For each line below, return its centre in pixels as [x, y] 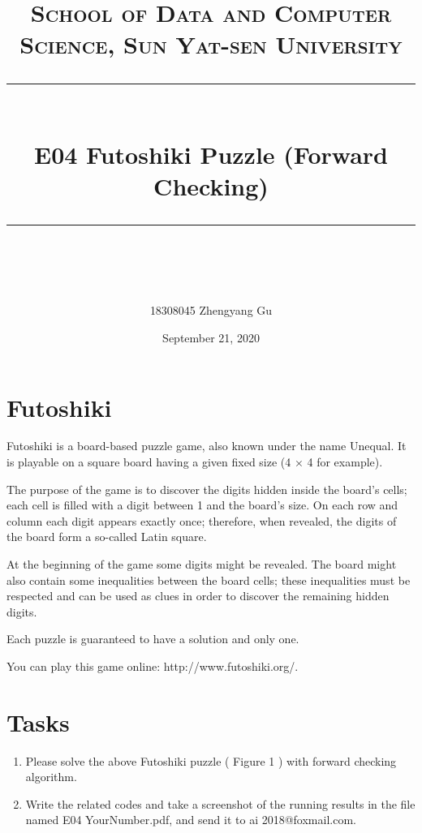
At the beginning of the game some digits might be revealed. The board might [202, 564]
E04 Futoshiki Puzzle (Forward [211, 154]
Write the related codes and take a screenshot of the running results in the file [220, 803]
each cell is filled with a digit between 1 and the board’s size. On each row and [202, 505]
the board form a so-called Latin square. [107, 537]
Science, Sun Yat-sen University [211, 44]
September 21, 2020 [211, 337]
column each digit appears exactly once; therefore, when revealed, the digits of [202, 520]
